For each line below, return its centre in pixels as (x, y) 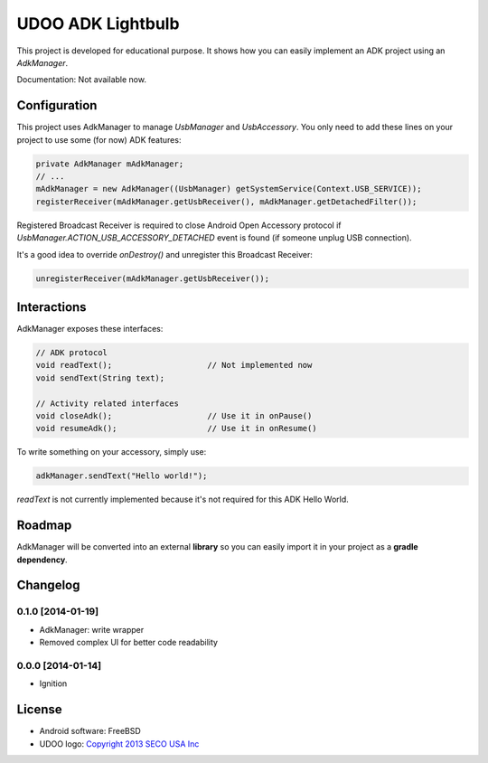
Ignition (53, 683)
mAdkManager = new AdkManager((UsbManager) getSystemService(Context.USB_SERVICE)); (229, 189)
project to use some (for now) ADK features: (99, 139)
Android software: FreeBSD (90, 731)
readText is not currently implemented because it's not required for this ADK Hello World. (183, 499)
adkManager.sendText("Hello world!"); (122, 476)
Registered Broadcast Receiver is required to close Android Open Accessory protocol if (179, 225)
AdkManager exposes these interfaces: (90, 329)
